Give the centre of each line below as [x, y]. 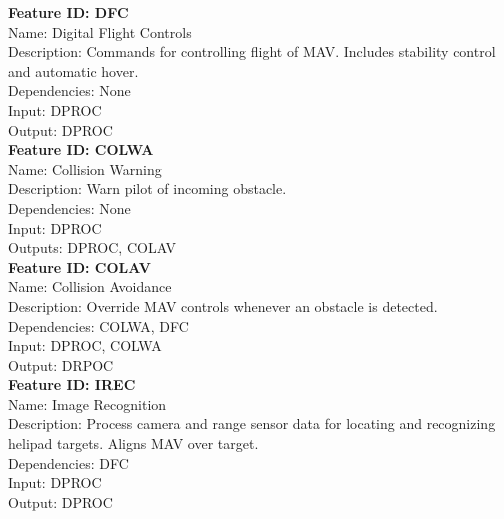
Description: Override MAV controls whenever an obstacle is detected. [223, 305]
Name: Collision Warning [85, 168]
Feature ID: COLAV [79, 266]
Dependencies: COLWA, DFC [98, 325]
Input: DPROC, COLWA [85, 345]
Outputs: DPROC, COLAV [92, 247]
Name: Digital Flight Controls [100, 31]
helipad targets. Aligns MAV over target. [133, 443]
